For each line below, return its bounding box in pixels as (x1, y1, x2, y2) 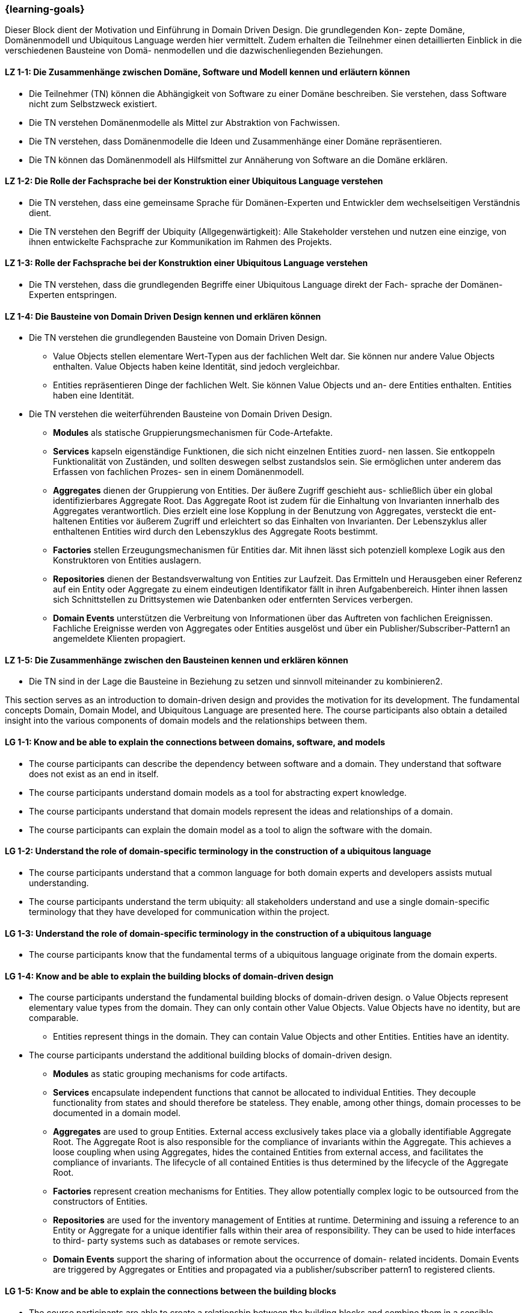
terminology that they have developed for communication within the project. (29, 906, 330, 917)
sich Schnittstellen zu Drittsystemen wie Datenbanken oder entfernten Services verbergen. (53, 594, 413, 605)
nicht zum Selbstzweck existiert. (29, 98, 157, 109)
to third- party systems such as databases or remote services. (53, 1235, 300, 1246)
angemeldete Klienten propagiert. (53, 633, 186, 644)
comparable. (29, 1013, 79, 1023)
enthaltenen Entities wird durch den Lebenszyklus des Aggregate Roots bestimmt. (53, 526, 378, 537)
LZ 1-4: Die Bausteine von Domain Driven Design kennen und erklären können (5, 311, 321, 321)
